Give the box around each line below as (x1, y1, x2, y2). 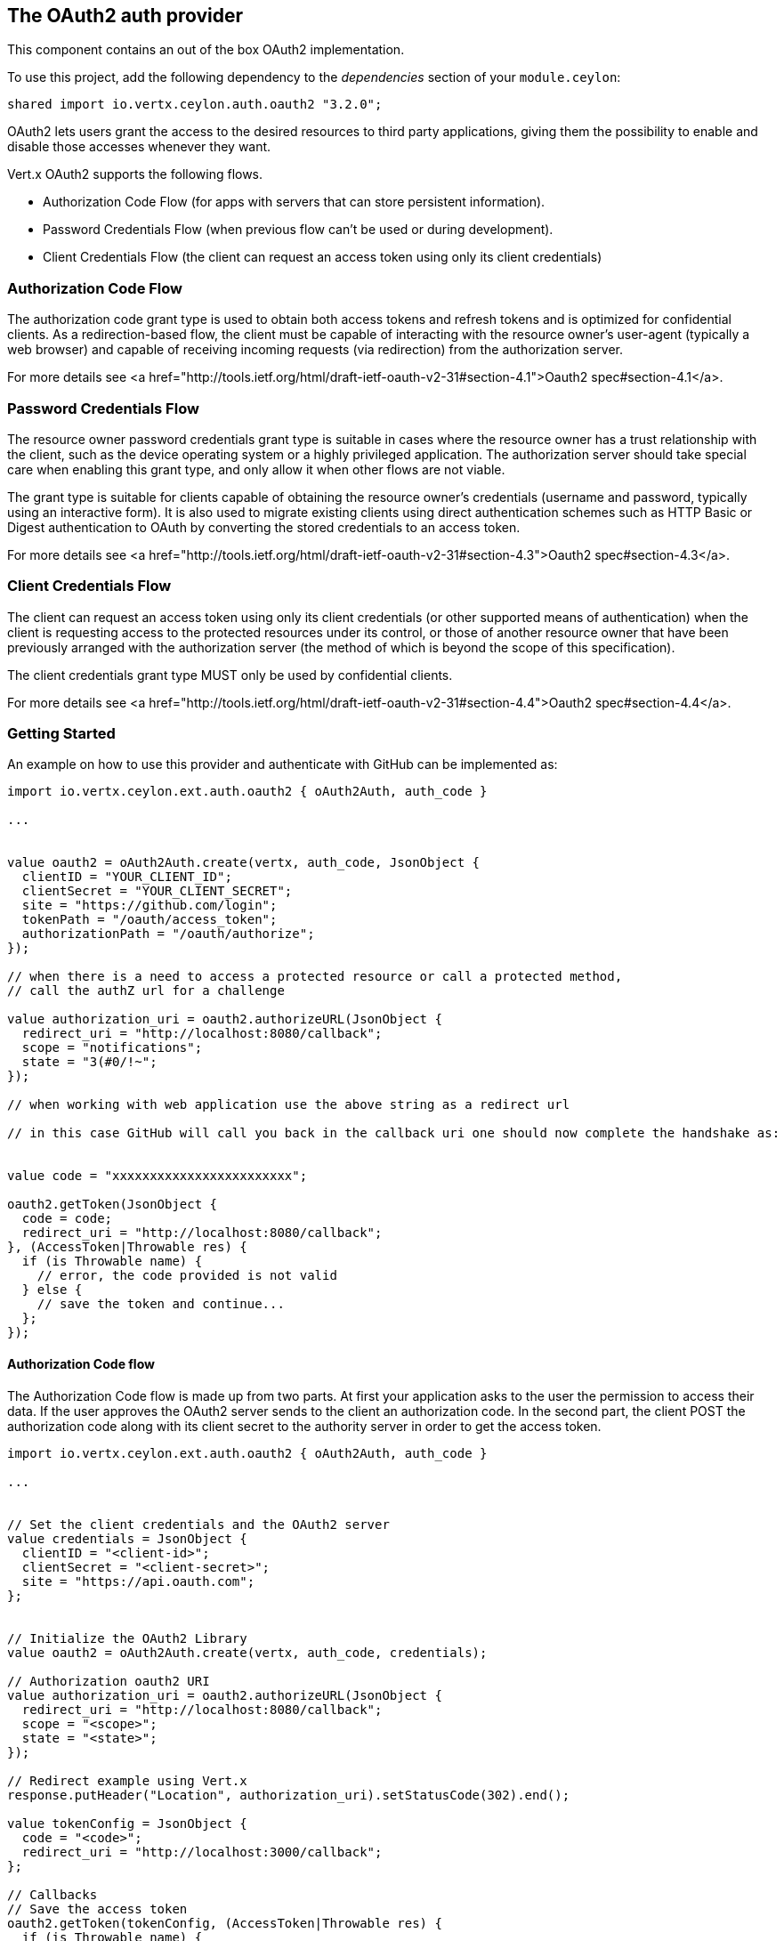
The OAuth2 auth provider (7, 4, 244, 27)
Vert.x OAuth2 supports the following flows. (7, 166, 263, 182)
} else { (21, 1282, 83, 1298)
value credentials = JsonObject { (7, 1531, 247, 1546)
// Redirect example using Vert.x (7, 1773, 247, 1788)
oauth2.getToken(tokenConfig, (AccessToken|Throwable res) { (7, 1915, 442, 1930)
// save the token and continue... (36, 1297, 285, 1312)
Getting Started (7, 724, 116, 743)
